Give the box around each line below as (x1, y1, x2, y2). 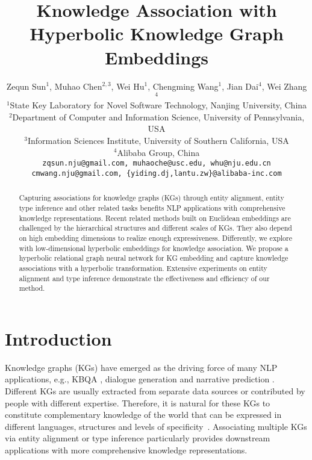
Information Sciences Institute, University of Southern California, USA (28, 134, 289, 146)
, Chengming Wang (148, 79, 219, 92)
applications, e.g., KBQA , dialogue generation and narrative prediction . (5, 373, 275, 385)
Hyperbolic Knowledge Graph (30, 21, 284, 46)
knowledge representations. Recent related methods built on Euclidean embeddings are (19, 213, 291, 223)
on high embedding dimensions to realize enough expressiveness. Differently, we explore (19, 232, 292, 243)
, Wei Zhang (261, 79, 307, 92)
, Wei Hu (111, 79, 145, 92)
